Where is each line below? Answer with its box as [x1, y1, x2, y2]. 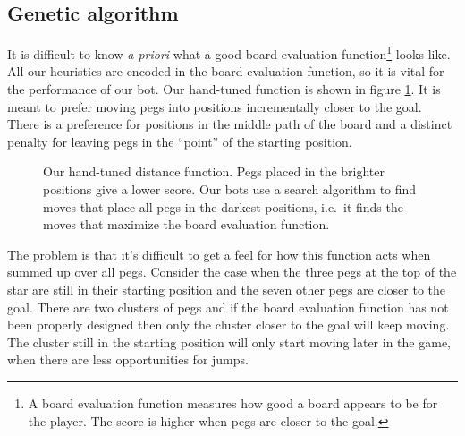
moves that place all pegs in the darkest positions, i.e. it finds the [43, 197, 403, 216]
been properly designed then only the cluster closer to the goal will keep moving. [7, 315, 450, 334]
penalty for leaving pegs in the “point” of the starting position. [7, 132, 352, 150]
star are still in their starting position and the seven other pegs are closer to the [7, 279, 446, 298]
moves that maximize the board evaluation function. [43, 215, 330, 234]
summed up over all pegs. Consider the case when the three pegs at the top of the [7, 262, 457, 281]
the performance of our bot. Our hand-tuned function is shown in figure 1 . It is [7, 80, 441, 98]
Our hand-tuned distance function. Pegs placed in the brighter [43, 162, 385, 181]
